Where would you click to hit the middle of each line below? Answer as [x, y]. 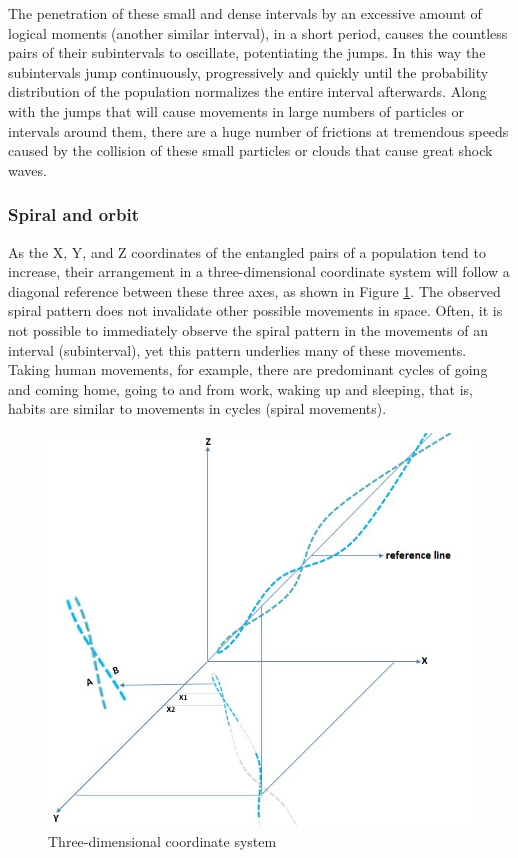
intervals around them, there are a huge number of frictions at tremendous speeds [258, 130]
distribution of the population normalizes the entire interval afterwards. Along [247, 91]
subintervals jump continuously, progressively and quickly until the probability [248, 71]
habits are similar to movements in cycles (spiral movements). [197, 408]
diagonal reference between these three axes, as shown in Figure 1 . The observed [254, 290]
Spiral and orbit [73, 214]
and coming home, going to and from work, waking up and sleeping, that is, [240, 388]
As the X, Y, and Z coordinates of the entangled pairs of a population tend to [247, 251]
